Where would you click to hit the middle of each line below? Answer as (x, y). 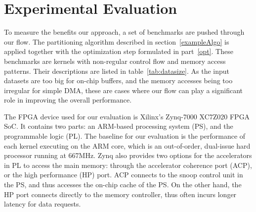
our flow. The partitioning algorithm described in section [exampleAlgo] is (117, 41)
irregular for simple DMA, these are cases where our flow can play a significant (124, 90)
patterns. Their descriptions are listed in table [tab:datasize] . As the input (117, 71)
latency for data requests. (43, 204)
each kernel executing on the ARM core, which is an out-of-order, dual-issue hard (127, 145)
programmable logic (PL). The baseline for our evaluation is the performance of (125, 136)
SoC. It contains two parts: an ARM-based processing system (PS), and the (119, 126)
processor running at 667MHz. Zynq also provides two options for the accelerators (128, 155)
